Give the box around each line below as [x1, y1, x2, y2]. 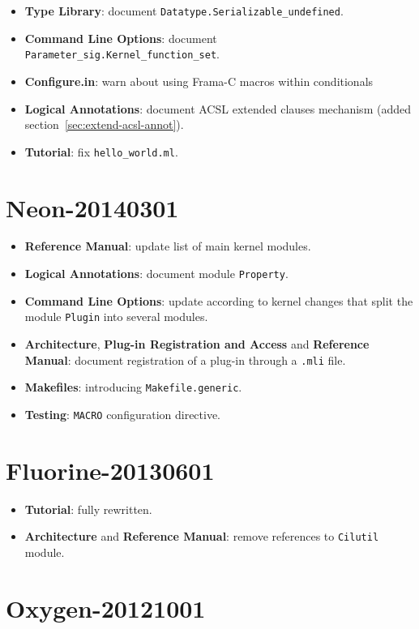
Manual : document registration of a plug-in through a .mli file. [24, 351, 346, 368]
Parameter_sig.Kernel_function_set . [24, 45, 220, 62]
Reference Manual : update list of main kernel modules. [24, 237, 311, 255]
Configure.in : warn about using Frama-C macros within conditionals [24, 72, 374, 89]
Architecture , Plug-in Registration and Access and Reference [24, 335, 370, 352]
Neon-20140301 [6, 190, 179, 224]
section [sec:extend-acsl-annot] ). [24, 116, 184, 133]
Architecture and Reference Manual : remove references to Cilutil [24, 528, 379, 545]
